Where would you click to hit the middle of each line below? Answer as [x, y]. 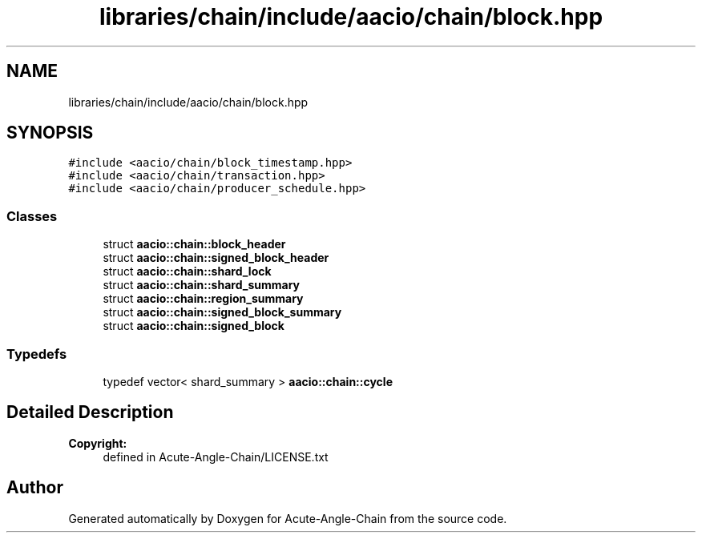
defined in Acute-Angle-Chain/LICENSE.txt [216, 457]
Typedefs [37, 354]
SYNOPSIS [50, 133]
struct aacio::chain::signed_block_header [216, 258]
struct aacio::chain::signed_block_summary [222, 312]
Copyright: [98, 443]
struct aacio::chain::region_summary [203, 299]
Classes [32, 216]
